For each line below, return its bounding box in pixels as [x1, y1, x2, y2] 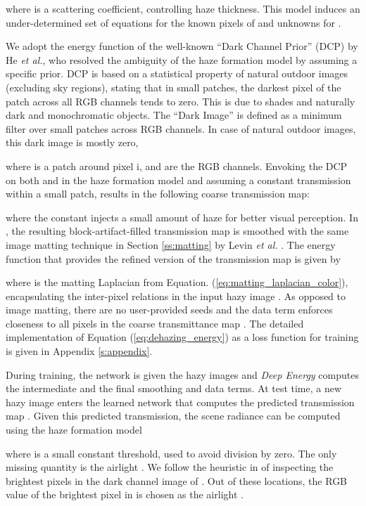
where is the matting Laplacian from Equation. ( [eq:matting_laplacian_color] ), [6, 275, 348, 290]
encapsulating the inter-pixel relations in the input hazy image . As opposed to [6, 288, 346, 303]
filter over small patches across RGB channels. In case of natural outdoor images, [6, 121, 356, 136]
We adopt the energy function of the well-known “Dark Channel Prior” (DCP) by [6, 39, 358, 53]
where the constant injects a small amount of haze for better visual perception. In [6, 209, 358, 224]
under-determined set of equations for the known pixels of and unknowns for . [6, 15, 341, 30]
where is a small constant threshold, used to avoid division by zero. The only [6, 446, 337, 460]
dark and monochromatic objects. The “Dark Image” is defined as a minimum [6, 108, 342, 122]
